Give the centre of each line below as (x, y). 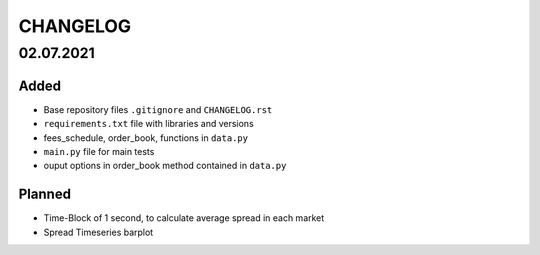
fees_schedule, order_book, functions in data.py (146, 137)
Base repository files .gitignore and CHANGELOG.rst (158, 109)
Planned (45, 194)
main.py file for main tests (99, 151)
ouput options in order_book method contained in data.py (165, 166)
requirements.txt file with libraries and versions (148, 124)
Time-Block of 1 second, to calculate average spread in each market (184, 218)
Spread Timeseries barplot (98, 232)
